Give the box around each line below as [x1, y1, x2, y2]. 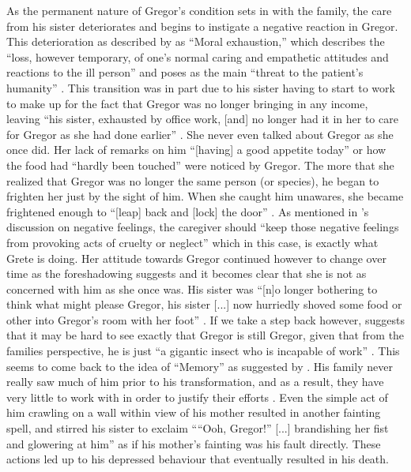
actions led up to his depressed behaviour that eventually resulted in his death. [6, 451, 389, 467]
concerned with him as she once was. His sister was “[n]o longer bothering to [6, 280, 378, 297]
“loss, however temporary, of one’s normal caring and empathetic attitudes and [6, 48, 389, 65]
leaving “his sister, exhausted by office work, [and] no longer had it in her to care [6, 111, 398, 127]
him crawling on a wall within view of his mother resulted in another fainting [6, 404, 381, 421]
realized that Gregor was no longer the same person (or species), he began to [6, 172, 379, 189]
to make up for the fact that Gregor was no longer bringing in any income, [6, 95, 368, 111]
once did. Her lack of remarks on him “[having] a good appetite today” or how [6, 141, 386, 158]
